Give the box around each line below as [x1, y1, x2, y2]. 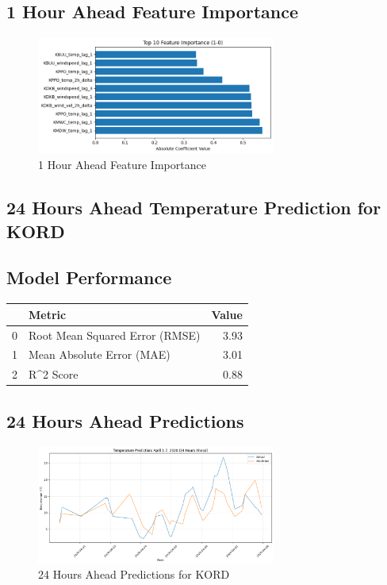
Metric [29, 306, 67, 322]
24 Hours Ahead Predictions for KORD [38, 566, 230, 583]
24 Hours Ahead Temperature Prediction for [6, 195, 381, 220]
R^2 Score [29, 366, 79, 383]
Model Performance [6, 265, 172, 290]
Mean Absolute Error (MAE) [29, 346, 171, 363]
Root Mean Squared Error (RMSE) [29, 326, 201, 343]
